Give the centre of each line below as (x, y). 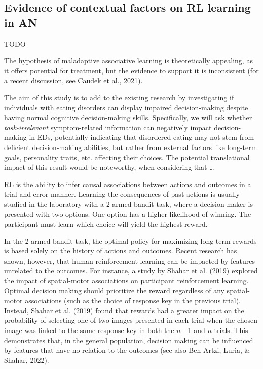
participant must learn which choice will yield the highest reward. (106, 224)
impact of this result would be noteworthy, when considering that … (109, 167)
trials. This (231, 330)
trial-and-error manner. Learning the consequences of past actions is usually (122, 194)
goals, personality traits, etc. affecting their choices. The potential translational (127, 157)
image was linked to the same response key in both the (89, 330)
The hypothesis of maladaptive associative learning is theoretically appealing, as (128, 61)
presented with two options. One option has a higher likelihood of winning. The (128, 214)
